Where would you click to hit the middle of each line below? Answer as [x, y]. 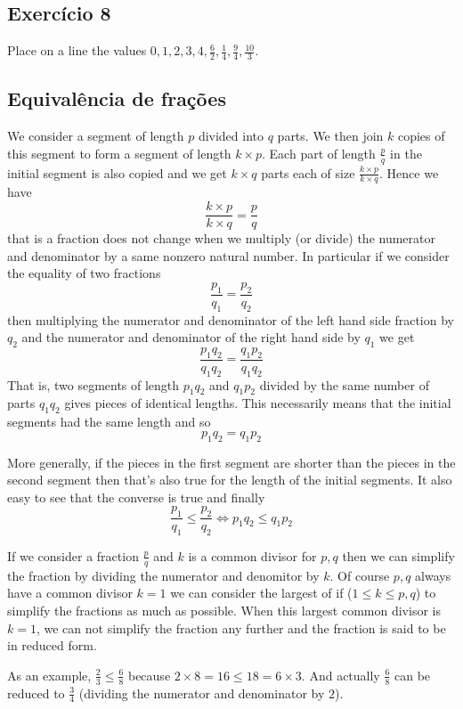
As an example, [49, 675]
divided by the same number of [344, 384]
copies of [421, 136]
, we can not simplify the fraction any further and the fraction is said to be [241, 628]
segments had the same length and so [109, 422]
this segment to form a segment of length [119, 153]
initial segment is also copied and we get [117, 172]
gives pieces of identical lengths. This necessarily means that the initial [258, 403]
